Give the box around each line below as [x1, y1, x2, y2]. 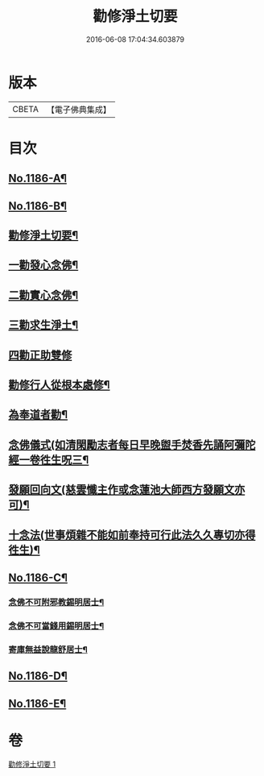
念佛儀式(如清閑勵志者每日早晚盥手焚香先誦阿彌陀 [8, 438, 256, 451]
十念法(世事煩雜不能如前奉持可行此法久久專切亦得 [8, 528, 256, 542]
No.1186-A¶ [8, 172, 67, 185]
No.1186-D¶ [8, 670, 68, 683]
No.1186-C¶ [8, 571, 68, 584]
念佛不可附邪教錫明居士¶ [8, 596, 105, 608]
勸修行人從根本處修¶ [8, 378, 110, 392]
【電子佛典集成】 [46, 104, 111, 115]
